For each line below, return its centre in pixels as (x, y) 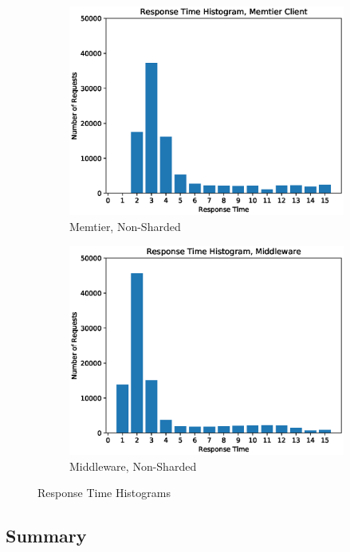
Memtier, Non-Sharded (125, 226)
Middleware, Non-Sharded (133, 466)
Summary (46, 536)
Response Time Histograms (104, 493)
